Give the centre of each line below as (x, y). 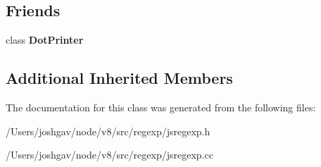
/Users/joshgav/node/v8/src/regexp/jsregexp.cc (109, 155)
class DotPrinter (45, 40)
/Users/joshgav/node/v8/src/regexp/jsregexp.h (108, 131)
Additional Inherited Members (119, 78)
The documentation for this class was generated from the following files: (161, 107)
